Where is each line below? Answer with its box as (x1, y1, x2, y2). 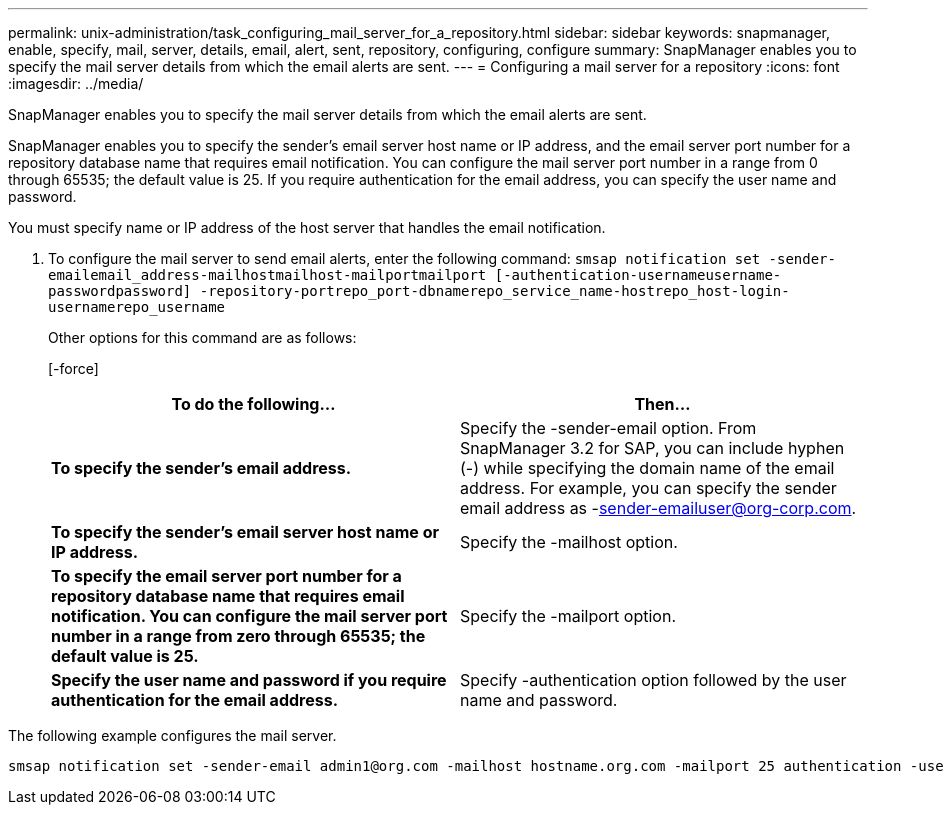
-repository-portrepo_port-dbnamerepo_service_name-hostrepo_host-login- (199, 283, 790, 299)
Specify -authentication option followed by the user (460, 670, 847, 690)
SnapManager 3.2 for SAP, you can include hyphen (460, 438, 845, 458)
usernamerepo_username (48, 299, 226, 315)
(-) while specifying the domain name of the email (460, 458, 835, 478)
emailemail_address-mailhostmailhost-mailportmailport (48, 267, 487, 283)
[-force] (48, 360, 99, 377)
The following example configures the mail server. (8, 727, 337, 744)
